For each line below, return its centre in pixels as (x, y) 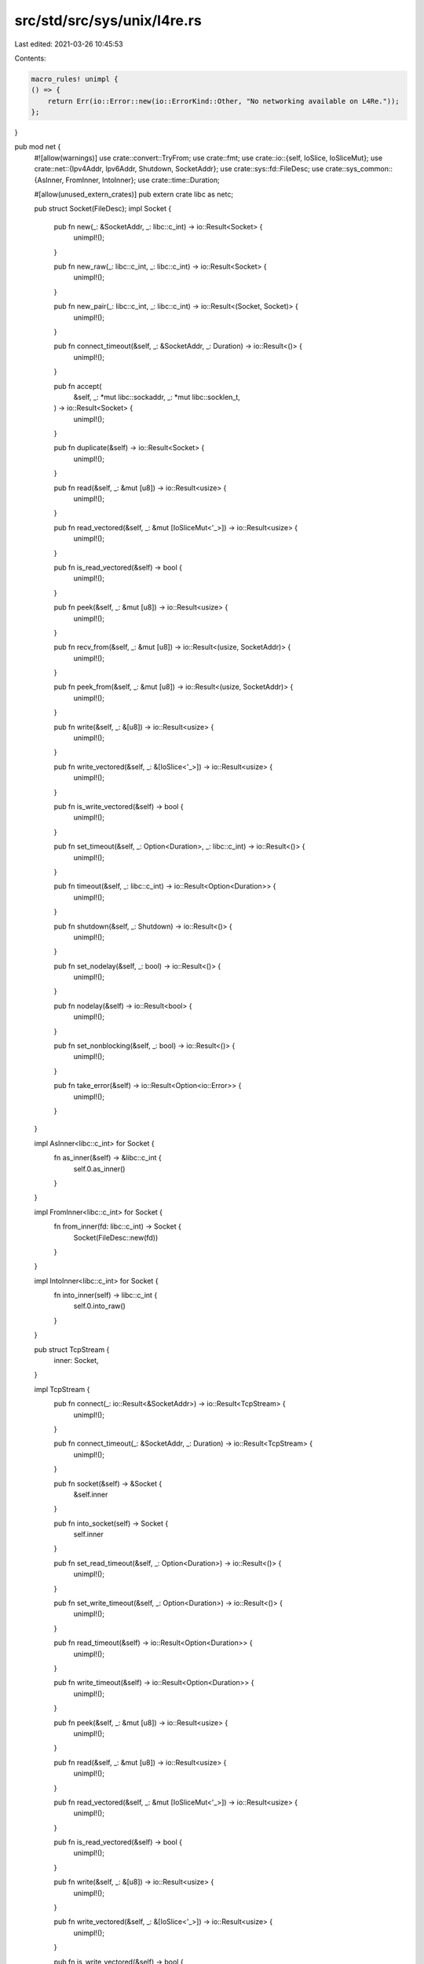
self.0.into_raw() (99, 1306)
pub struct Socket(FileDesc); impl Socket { (103, 209)
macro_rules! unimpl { (75, 79)
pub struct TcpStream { (72, 1349)
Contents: (30, 58)
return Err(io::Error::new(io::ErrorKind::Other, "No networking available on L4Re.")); (223, 101)
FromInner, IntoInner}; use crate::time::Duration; (143, 180)
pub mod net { (38, 147)
